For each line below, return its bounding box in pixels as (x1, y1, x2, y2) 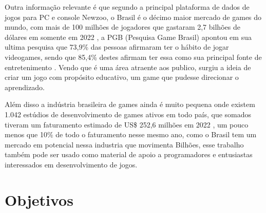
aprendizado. (5, 81, 45, 92)
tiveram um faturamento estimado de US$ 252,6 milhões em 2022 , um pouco (5, 119, 249, 130)
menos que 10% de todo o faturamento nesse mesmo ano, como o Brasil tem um (5, 129, 257, 140)
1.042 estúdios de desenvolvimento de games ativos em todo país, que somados (5, 109, 252, 119)
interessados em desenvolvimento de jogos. (5, 159, 138, 169)
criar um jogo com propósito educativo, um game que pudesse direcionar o (5, 72, 239, 82)
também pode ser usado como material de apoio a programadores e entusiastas (5, 149, 253, 160)
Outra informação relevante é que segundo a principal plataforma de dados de (5, 2, 250, 12)
